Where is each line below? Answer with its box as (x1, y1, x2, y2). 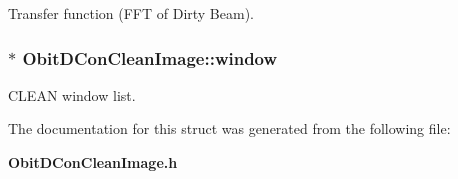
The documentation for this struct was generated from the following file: (8, 118, 451, 139)
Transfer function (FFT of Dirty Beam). (8, 3, 254, 23)
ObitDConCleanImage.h (8, 152, 178, 172)
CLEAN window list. (8, 84, 136, 105)
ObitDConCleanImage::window (22, 45, 278, 70)
